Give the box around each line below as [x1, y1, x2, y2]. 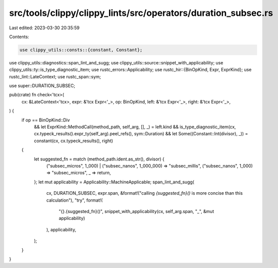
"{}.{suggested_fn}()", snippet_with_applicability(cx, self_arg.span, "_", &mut [58, 208, 214, 214]
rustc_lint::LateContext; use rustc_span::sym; [9, 73, 101, 79]
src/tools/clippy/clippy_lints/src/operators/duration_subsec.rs [9, 7, 274, 18]
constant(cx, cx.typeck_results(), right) [34, 138, 113, 144]
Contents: [9, 34, 29, 40]
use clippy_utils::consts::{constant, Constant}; [19, 47, 143, 53]
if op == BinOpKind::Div [21, 117, 70, 123]
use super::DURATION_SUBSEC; [9, 83, 75, 89]
